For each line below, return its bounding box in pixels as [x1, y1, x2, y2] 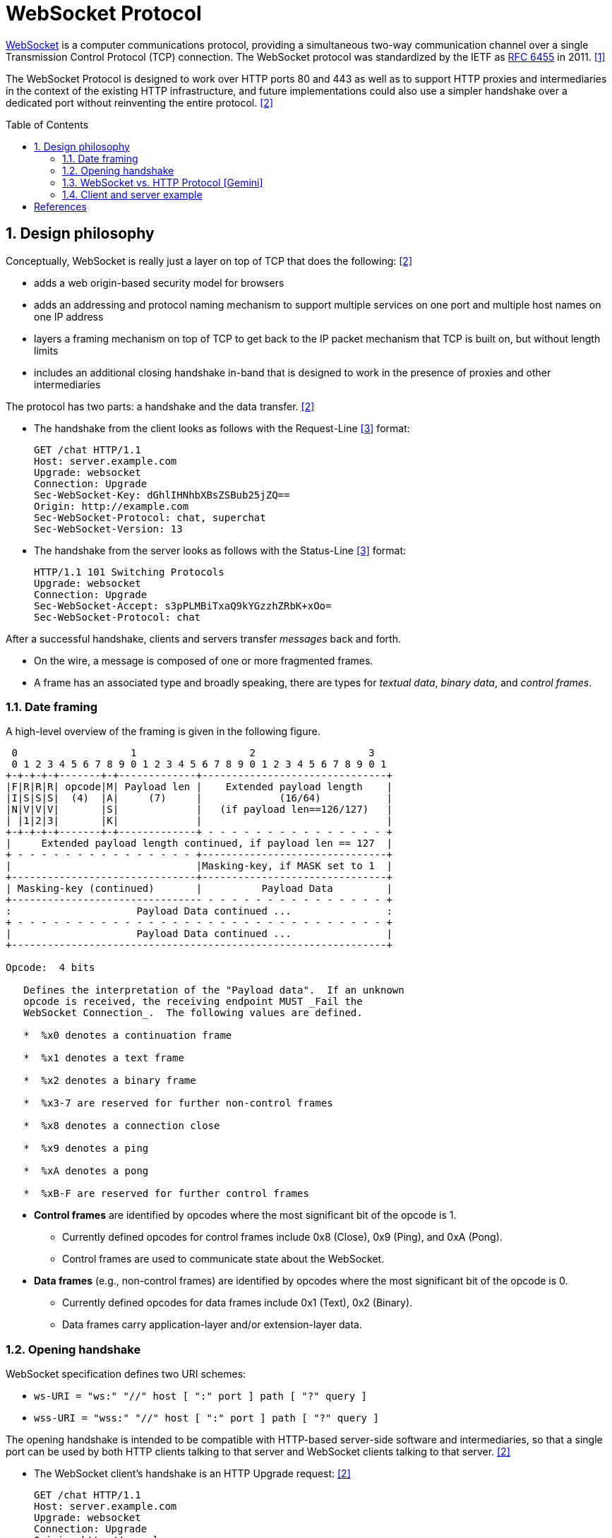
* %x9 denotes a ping [23, 1143, 149, 1155]
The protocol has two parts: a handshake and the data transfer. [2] [6, 400, 315, 412]
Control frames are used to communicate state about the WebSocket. [62, 1253, 385, 1265]
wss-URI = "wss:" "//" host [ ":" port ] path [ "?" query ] [34, 1412, 379, 1424]
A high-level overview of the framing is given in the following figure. [6, 725, 320, 738]
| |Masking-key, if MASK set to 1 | [6, 860, 392, 872]
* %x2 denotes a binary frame [23, 1075, 196, 1087]
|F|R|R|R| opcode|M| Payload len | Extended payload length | [6, 781, 392, 793]
